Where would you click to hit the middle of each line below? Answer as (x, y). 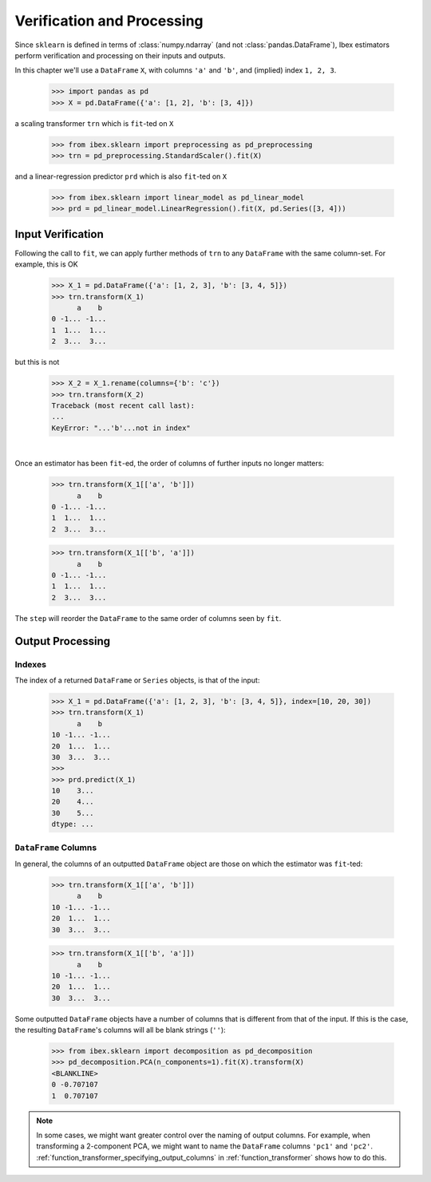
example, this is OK (47, 264)
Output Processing (63, 641)
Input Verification (59, 234)
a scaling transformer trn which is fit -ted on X (94, 123)
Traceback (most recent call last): (123, 406)
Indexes (31, 664)
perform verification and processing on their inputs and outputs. (120, 55)
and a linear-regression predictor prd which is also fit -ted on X (121, 176)
